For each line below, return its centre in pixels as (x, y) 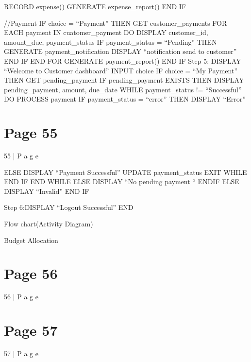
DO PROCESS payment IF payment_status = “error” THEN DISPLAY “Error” (125, 99)
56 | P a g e (21, 297)
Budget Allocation (31, 240)
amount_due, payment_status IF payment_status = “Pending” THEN (110, 42)
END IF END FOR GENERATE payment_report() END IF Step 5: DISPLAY (123, 60)
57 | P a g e (21, 353)
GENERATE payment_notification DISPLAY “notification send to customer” (120, 51)
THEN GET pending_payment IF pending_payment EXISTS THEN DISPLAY (124, 80)
